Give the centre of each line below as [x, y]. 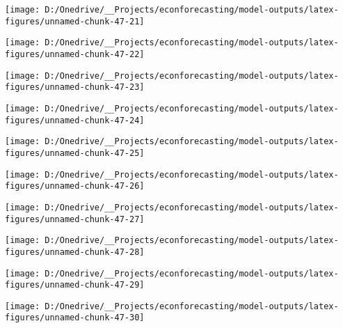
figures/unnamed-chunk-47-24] [75, 120]
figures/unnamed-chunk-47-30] [75, 318]
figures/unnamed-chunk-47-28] [75, 252]
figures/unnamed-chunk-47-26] [75, 186]
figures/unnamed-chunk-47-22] [75, 54]
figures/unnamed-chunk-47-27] [75, 219]
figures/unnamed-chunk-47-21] [75, 21]
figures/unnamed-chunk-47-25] [75, 153]
